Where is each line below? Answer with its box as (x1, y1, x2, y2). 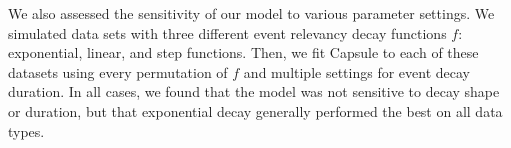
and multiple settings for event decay (243, 61, 470, 82)
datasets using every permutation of (8, 61, 228, 82)
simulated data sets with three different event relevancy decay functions (8, 22, 447, 43)
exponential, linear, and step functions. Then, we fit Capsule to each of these (8, 42, 479, 63)
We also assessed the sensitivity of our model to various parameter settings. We (8, 3, 495, 23)
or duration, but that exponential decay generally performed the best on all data (8, 100, 503, 121)
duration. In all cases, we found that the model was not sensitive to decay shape (8, 81, 500, 102)
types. (8, 120, 45, 141)
